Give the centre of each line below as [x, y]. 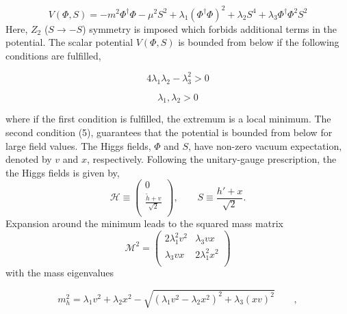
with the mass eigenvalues [60, 273]
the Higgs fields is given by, [63, 172]
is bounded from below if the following [259, 42]
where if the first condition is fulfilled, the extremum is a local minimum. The [168, 119]
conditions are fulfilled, [53, 55]
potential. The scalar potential [69, 42]
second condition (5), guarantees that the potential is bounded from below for [169, 132]
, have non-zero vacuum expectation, [265, 145]
